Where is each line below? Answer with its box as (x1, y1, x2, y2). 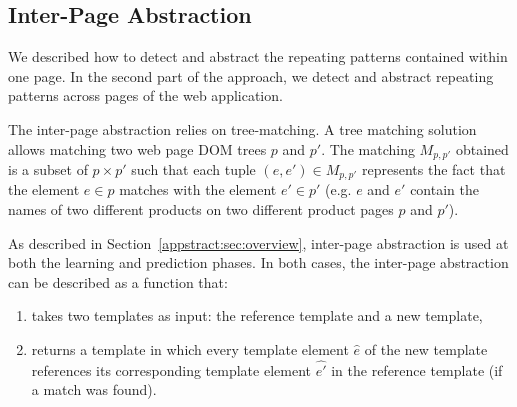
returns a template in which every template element (31, 339, 349, 360)
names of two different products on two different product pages (8, 199, 394, 220)
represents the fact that (362, 159, 506, 180)
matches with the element (119, 179, 277, 200)
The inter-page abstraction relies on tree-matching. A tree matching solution (8, 118, 477, 139)
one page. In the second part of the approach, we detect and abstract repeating (8, 65, 494, 86)
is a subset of (8, 159, 88, 180)
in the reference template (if (331, 359, 503, 380)
